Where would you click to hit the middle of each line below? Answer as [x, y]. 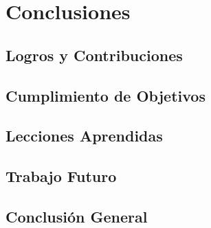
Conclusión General [77, 216]
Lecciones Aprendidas [84, 136]
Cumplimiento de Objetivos [105, 95]
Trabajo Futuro [61, 176]
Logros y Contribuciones [94, 55]
